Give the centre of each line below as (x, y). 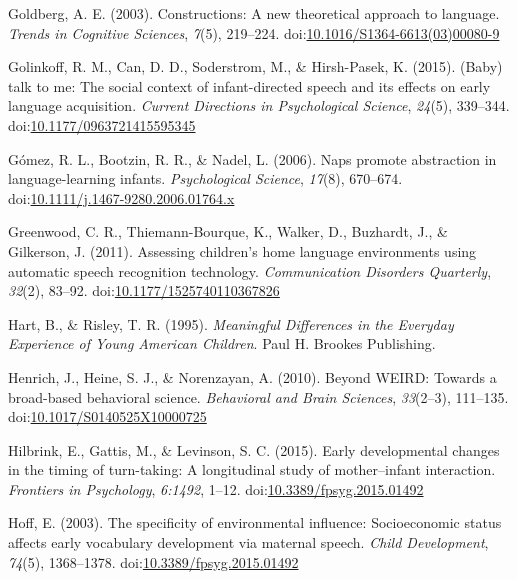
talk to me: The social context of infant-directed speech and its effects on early (249, 85)
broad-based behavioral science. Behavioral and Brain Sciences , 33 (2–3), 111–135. (258, 396)
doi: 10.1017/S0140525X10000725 (107, 416)
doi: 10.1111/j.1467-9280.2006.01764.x (121, 197)
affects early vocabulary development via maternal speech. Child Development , (248, 542)
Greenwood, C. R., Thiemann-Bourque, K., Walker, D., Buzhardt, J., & (228, 231)
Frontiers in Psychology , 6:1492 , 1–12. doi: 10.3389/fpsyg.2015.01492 (216, 488)
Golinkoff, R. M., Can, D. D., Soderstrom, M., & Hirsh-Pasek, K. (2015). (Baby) (255, 66)
